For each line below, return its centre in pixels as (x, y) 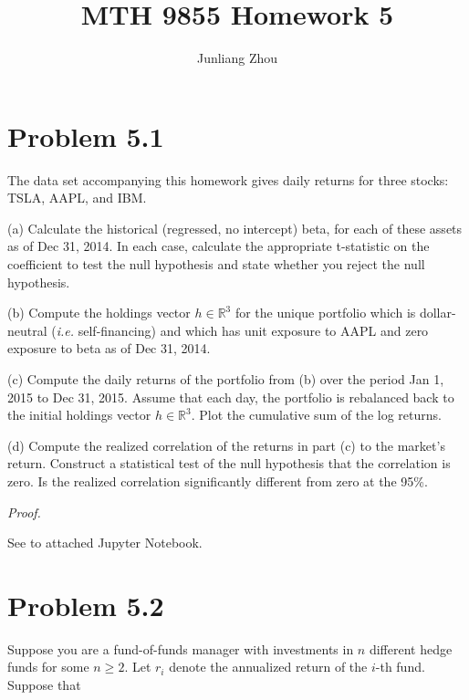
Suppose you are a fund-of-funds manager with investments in (181, 648)
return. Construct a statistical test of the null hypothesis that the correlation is (229, 463)
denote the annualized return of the (268, 667)
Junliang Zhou (237, 58)
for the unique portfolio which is (325, 313)
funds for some (48, 667)
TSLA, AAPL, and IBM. (77, 198)
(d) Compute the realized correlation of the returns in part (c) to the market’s (226, 445)
